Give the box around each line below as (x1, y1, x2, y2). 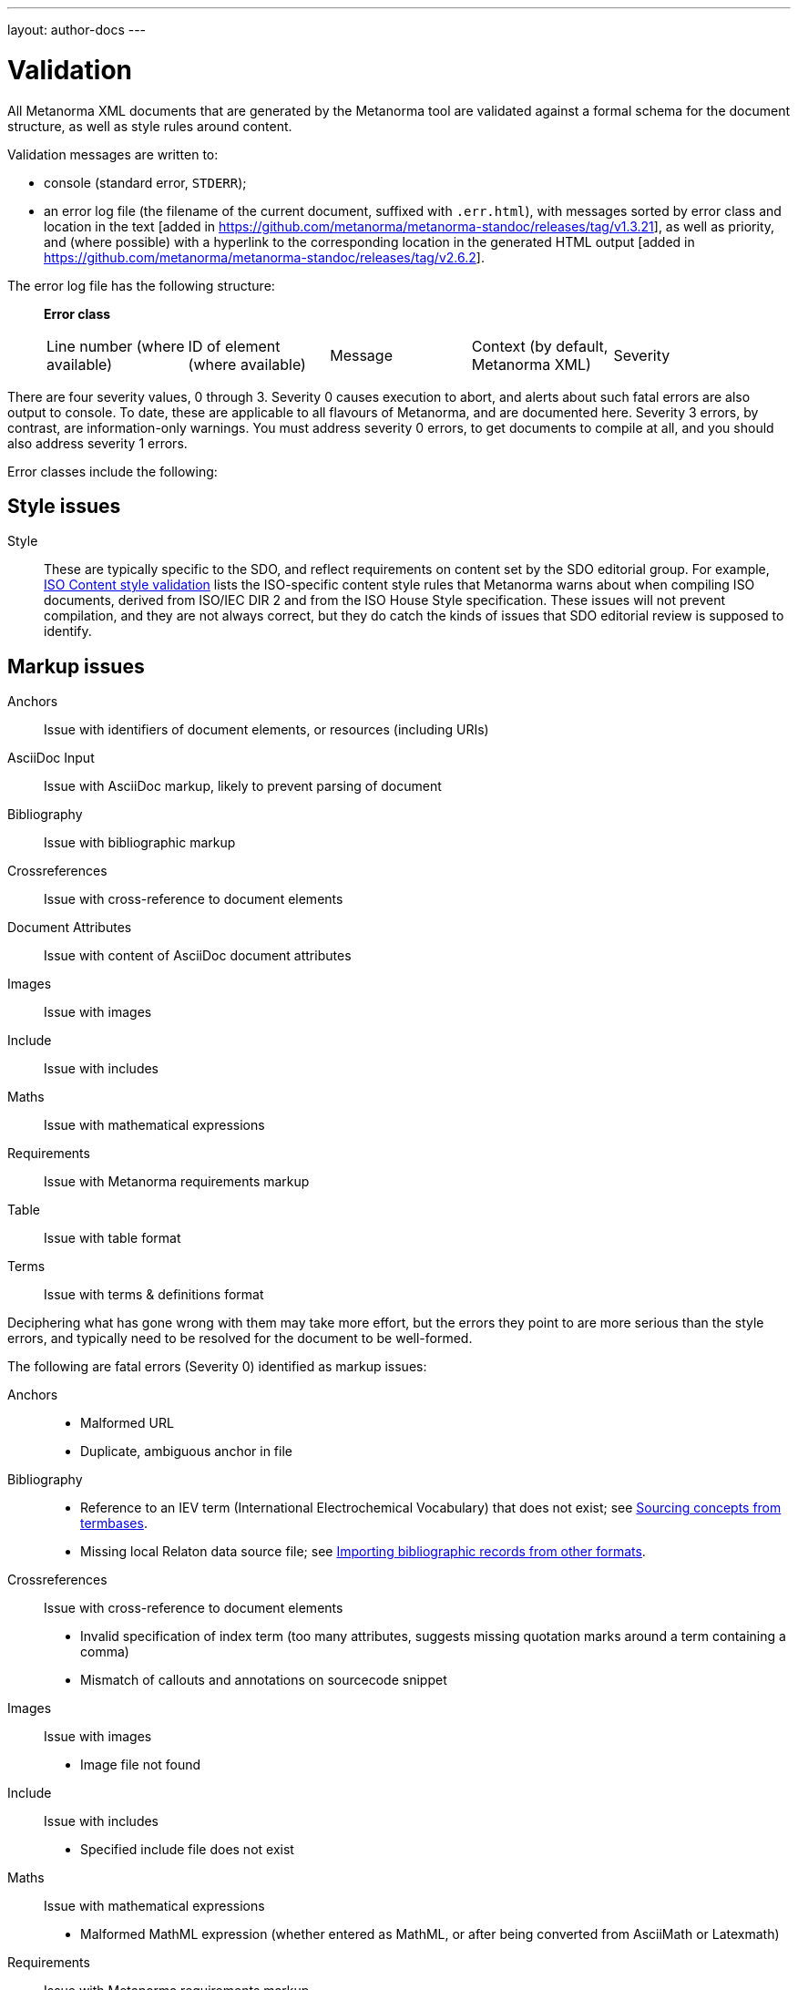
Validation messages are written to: (7, 146, 219, 162)
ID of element (188, 336, 281, 355)
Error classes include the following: (7, 463, 218, 479)
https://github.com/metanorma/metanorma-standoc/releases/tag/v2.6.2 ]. (44, 249, 485, 265)
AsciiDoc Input (7, 750, 95, 766)
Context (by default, (471, 336, 609, 355)
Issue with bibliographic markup (44, 835, 236, 851)
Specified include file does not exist (80, 1841, 294, 1858)
